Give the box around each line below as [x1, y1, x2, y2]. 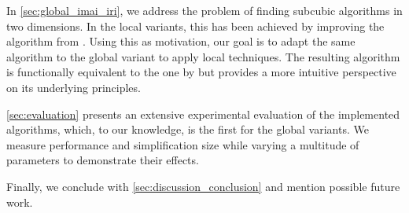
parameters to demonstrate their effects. [6, 152, 199, 168]
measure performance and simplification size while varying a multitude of [6, 136, 359, 152]
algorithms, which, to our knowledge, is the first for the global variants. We [6, 121, 369, 138]
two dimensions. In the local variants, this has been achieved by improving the [6, 17, 385, 34]
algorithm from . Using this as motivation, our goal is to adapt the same [6, 33, 356, 50]
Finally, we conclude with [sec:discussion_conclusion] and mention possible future [6, 178, 400, 194]
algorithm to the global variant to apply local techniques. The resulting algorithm [6, 48, 400, 64]
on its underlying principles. [6, 79, 141, 95]
